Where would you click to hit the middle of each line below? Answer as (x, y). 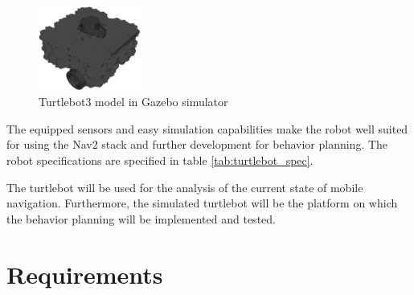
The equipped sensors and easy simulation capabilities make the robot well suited (207, 128)
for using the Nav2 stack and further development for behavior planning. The (197, 144)
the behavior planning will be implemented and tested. (141, 218)
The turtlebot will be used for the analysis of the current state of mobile (185, 187)
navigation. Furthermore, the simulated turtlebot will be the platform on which (202, 203)
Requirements (85, 274)
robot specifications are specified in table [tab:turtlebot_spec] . (160, 160)
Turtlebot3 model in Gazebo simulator (133, 102)
